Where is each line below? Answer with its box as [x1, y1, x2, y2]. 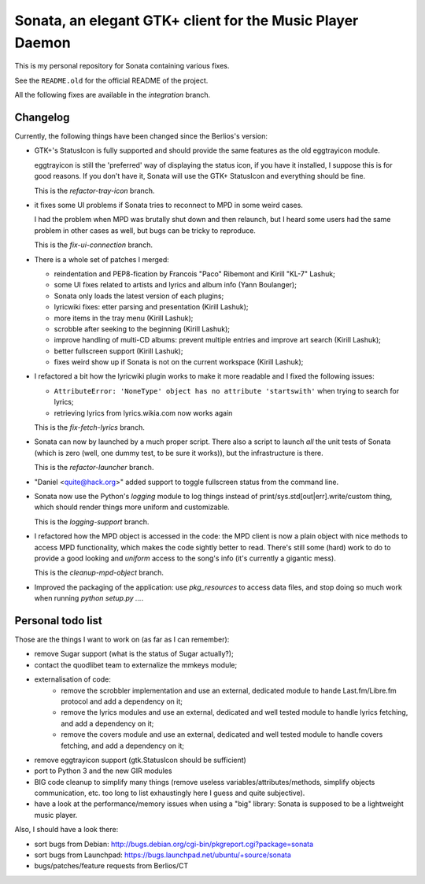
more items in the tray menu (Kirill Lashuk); [54, 313, 194, 323]
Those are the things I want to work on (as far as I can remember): [14, 634, 230, 644]
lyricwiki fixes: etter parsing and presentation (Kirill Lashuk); [54, 302, 249, 312]
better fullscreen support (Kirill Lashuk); [54, 346, 183, 356]
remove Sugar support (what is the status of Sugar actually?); [34, 649, 234, 659]
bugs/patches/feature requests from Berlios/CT [34, 861, 189, 871]
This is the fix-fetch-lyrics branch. [34, 423, 145, 432]
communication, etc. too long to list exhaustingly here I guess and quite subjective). [34, 788, 305, 798]
